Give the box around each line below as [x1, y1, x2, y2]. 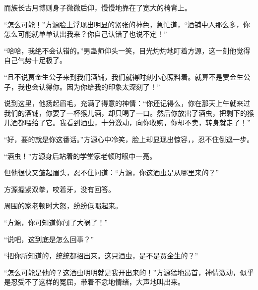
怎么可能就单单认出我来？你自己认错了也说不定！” [4, 29, 167, 39]
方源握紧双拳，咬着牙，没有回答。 [4, 184, 115, 194]
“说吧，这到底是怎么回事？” [4, 234, 94, 244]
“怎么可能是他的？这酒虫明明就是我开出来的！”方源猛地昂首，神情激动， [4, 267, 240, 277]
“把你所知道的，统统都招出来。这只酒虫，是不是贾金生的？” [4, 250, 198, 261]
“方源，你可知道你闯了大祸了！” [4, 217, 108, 227]
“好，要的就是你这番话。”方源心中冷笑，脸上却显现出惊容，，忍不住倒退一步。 [4, 134, 254, 144]
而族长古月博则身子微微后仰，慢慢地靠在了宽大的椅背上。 [4, 2, 192, 12]
